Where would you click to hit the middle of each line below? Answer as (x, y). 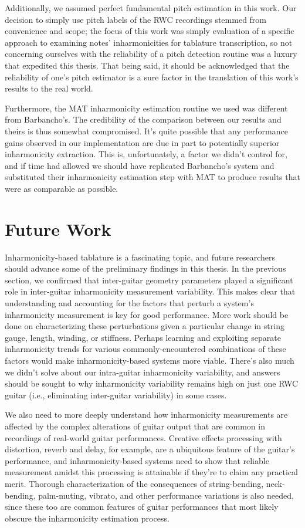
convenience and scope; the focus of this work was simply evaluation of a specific (150, 31)
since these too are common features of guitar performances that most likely (142, 507)
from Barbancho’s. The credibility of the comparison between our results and (143, 119)
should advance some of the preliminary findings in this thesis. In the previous (145, 268)
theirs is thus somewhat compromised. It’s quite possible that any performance (146, 131)
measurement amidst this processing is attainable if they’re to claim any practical (151, 472)
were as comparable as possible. (62, 188)
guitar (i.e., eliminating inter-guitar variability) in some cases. (116, 395)
